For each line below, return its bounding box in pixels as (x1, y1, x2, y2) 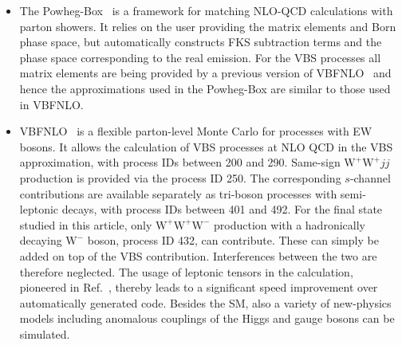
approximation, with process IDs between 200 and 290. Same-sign (19, 154, 341, 171)
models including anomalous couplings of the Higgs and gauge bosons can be (19, 310, 395, 327)
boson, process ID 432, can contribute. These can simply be (87, 232, 379, 249)
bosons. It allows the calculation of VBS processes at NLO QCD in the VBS (19, 138, 393, 155)
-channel (349, 169, 391, 186)
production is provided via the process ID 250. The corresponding (19, 169, 341, 186)
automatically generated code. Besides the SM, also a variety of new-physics (19, 294, 392, 311)
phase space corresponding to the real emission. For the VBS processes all (19, 49, 381, 65)
